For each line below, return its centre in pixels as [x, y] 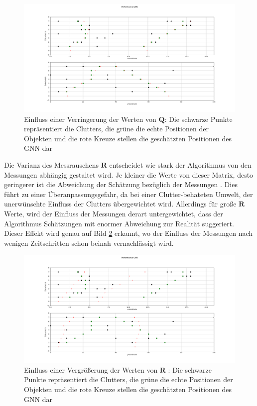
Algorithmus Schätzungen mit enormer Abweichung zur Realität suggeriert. [119, 223]
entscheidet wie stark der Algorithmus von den [180, 164]
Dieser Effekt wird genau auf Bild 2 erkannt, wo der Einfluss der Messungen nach [128, 233]
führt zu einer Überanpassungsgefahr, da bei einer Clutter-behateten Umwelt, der [128, 194]
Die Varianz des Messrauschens [52, 164]
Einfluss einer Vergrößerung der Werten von [91, 369]
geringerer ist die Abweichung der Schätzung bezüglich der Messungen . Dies [121, 184]
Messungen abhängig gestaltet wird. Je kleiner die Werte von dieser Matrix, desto [129, 174]
